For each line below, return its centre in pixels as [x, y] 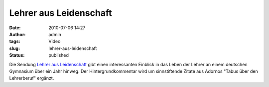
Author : [17, 34]
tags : [15, 42]
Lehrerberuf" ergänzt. [32, 78]
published [59, 55]
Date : [15, 28]
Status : [17, 55]
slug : [14, 48]
